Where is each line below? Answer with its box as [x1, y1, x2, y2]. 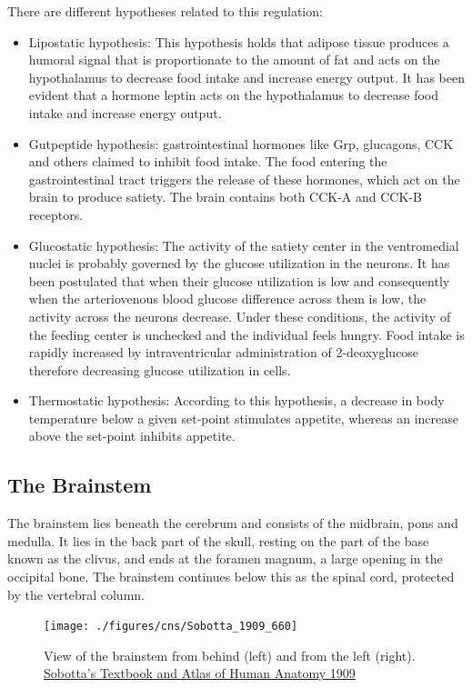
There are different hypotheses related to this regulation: [7, 2, 323, 20]
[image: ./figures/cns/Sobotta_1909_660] [44, 620, 298, 633]
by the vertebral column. [7, 584, 145, 603]
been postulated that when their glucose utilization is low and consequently [28, 271, 450, 290]
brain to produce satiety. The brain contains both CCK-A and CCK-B [28, 187, 422, 206]
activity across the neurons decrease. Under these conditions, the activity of [28, 306, 451, 325]
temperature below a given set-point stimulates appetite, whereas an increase [28, 408, 459, 427]
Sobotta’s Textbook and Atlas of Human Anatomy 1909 [44, 663, 356, 683]
